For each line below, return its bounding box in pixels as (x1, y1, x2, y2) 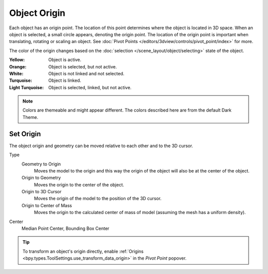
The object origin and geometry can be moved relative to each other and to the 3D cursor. (9, 143, 194, 149)
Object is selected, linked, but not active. (48, 84, 132, 90)
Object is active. (48, 57, 81, 63)
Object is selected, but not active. (48, 63, 117, 69)
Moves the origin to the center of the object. (34, 181, 124, 188)
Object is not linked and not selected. (48, 70, 125, 76)
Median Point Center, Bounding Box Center (21, 225, 110, 231)
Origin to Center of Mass (21, 202, 72, 208)
